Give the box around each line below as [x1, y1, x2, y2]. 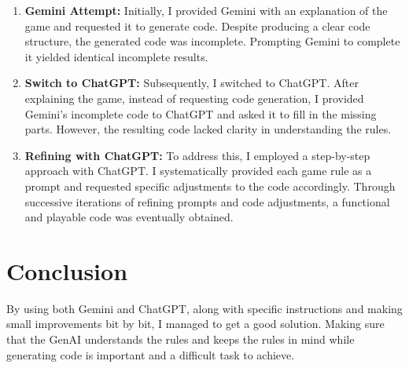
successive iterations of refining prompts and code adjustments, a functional [24, 193, 390, 210]
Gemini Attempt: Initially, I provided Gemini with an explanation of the [24, 2, 388, 18]
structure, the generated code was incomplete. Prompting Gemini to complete [24, 33, 400, 49]
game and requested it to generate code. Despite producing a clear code [24, 17, 370, 34]
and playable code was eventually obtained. [24, 209, 234, 225]
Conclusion [6, 254, 128, 286]
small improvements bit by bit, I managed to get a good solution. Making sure [6, 315, 385, 332]
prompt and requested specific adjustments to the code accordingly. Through [24, 177, 396, 194]
